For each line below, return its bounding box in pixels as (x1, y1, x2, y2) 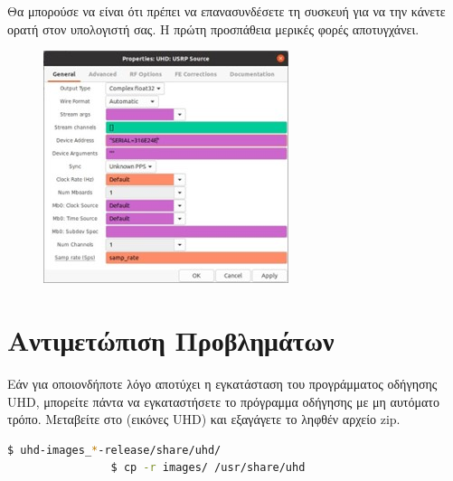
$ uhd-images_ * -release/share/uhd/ (7, 443, 222, 457)
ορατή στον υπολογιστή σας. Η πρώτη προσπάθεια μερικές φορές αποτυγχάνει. (7, 19, 420, 38)
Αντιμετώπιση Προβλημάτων (7, 321, 335, 358)
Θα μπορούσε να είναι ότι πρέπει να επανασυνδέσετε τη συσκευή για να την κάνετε (7, 2, 446, 20)
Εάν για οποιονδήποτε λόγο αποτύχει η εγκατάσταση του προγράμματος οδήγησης (7, 373, 438, 392)
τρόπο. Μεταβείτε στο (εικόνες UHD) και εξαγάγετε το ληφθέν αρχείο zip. (7, 410, 401, 429)
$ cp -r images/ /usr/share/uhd (110, 461, 306, 475)
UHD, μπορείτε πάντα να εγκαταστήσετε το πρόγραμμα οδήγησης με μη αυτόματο (7, 391, 439, 410)
